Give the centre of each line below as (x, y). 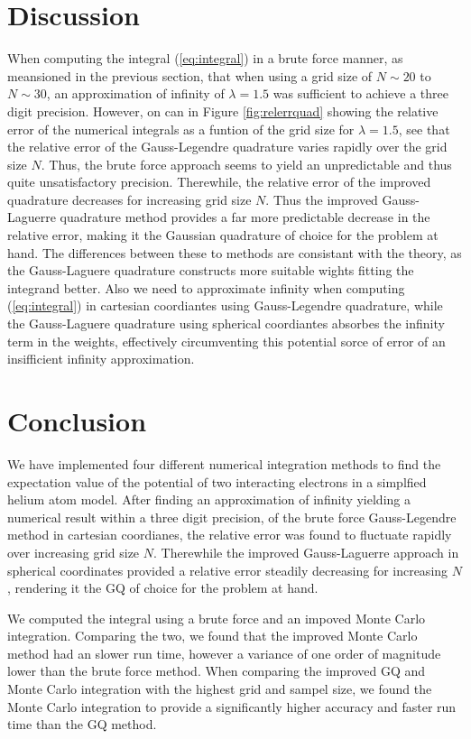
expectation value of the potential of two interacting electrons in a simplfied (217, 481)
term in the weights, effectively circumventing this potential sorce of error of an (226, 341)
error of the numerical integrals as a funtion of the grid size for (181, 129)
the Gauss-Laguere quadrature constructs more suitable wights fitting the (211, 270)
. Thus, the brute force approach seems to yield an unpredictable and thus (246, 164)
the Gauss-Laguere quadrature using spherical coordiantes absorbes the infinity (226, 323)
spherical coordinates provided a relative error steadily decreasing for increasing (228, 570)
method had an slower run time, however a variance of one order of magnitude (224, 653)
